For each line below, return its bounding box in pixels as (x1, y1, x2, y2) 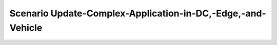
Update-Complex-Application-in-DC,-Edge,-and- (50, 8, 266, 19)
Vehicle (9, 22, 43, 33)
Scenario (9, 8, 49, 19)
